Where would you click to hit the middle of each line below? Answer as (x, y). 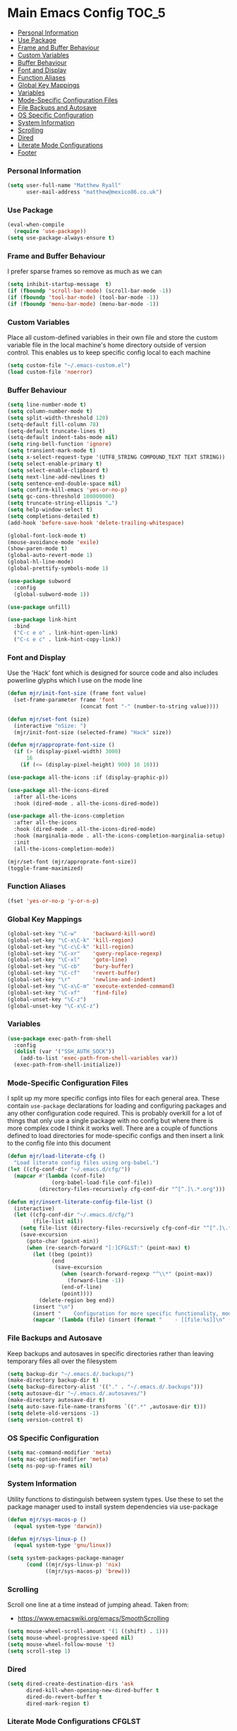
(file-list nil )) (58, 1222)
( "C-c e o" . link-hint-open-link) (66, 633)
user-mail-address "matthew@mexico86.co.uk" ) (94, 192)
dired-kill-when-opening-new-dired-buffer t (92, 1690)
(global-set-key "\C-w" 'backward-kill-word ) (82, 933)
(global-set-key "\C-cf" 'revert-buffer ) (74, 973)
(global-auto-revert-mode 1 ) (50, 556)
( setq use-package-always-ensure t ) (61, 238)
